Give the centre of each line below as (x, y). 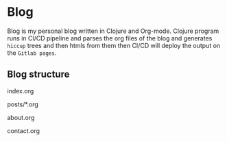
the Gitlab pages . (32, 53)
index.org (21, 91)
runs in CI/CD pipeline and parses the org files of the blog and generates (110, 38)
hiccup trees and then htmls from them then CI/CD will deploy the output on (114, 45)
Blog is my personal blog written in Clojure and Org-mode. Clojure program (113, 31)
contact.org (23, 130)
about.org (21, 117)
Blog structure (38, 74)
